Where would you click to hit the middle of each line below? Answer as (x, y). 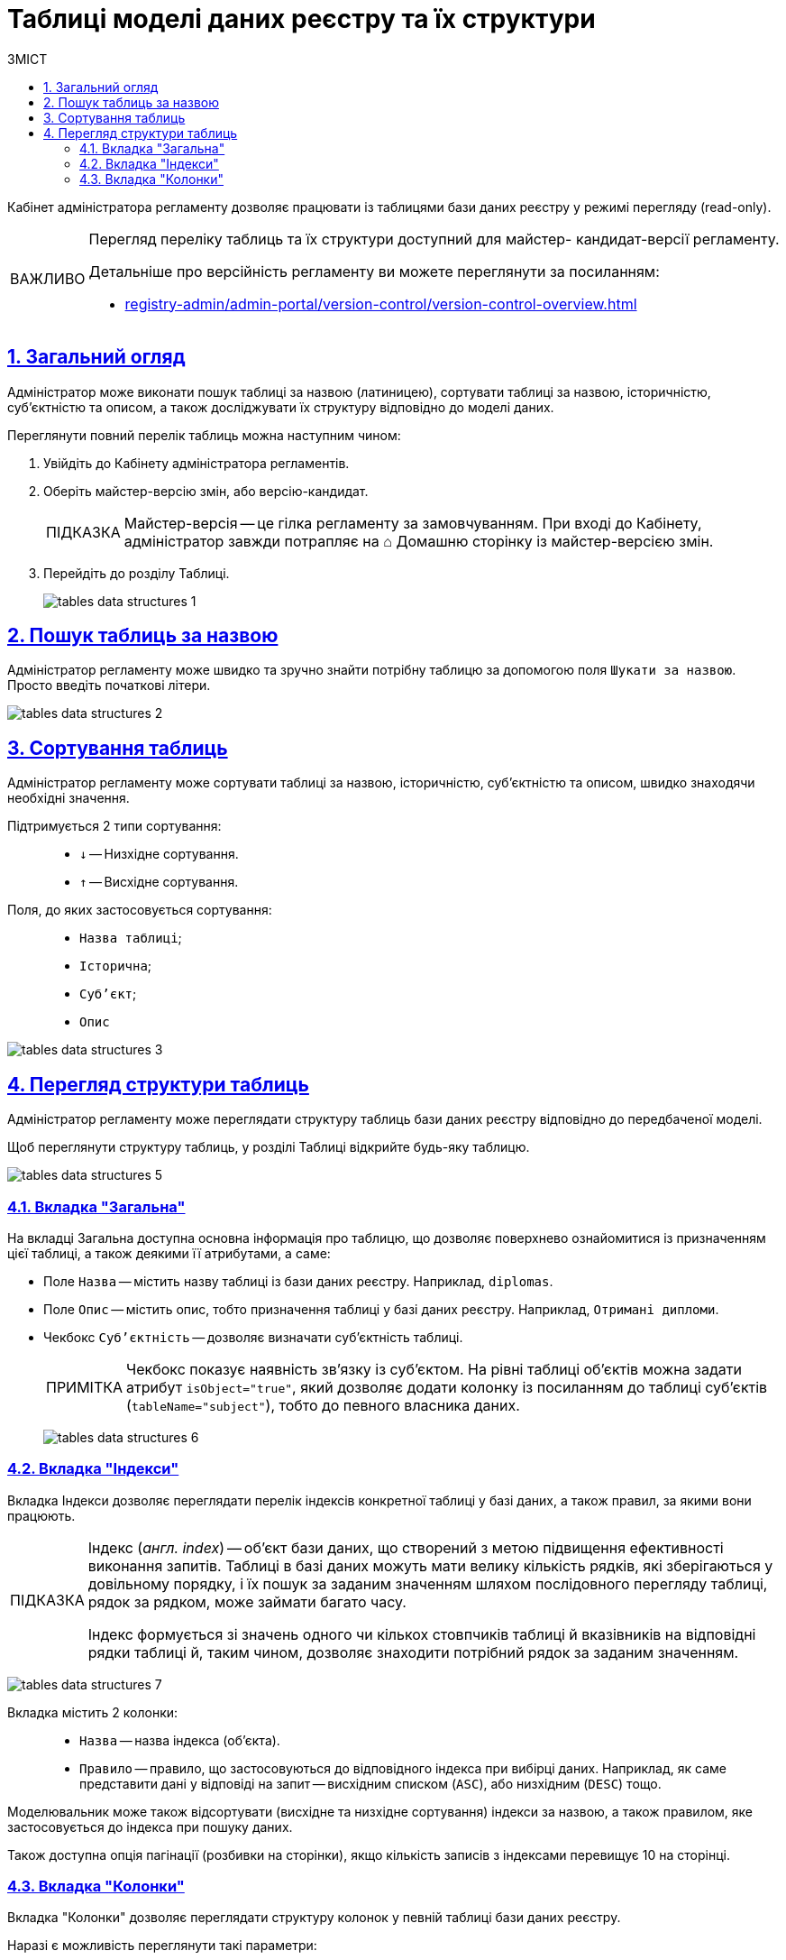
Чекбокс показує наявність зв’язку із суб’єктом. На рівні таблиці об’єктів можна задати (434, 1369)
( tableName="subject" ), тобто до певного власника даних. (323, 1405)
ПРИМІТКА (85, 1387)
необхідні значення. (69, 798)
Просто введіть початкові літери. (109, 686)
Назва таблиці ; (131, 938)
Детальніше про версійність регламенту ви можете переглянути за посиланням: (374, 271)
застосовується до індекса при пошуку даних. (150, 1827)
